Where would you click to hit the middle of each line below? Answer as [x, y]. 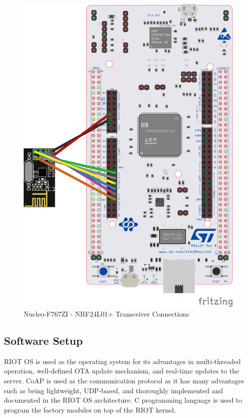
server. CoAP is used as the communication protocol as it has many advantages [124, 380]
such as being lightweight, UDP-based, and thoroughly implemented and [114, 390]
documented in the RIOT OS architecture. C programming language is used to [123, 400]
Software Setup [43, 340]
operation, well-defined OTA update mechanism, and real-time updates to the [122, 371]
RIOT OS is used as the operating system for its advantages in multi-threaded [123, 361]
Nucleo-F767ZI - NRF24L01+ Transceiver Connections [106, 313]
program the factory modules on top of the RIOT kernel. [90, 409]
